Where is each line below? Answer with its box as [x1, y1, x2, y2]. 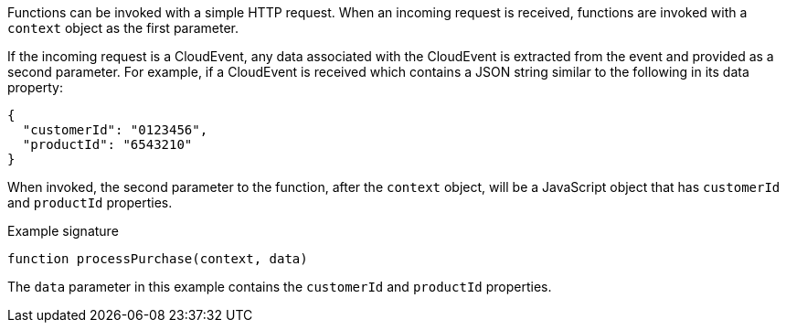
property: [7, 80, 63, 95]
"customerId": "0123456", [22, 122, 208, 137]
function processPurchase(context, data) [7, 251, 308, 266]
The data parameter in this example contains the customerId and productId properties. [7, 279, 552, 294]
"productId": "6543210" [22, 137, 193, 152]
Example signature [7, 223, 119, 239]
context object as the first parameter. [7, 20, 239, 36]
